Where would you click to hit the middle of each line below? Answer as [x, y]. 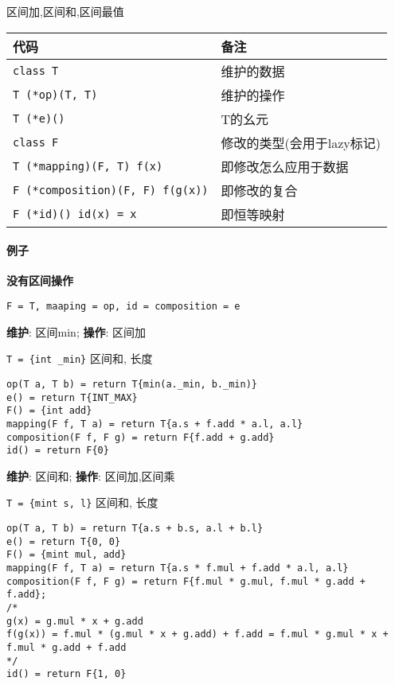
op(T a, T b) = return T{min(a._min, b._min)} [132, 384]
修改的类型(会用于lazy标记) [301, 142]
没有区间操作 [40, 280]
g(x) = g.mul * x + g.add [75, 621]
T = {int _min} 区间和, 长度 [80, 358]
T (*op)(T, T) [55, 94]
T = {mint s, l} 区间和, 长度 [82, 502]
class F [36, 142]
